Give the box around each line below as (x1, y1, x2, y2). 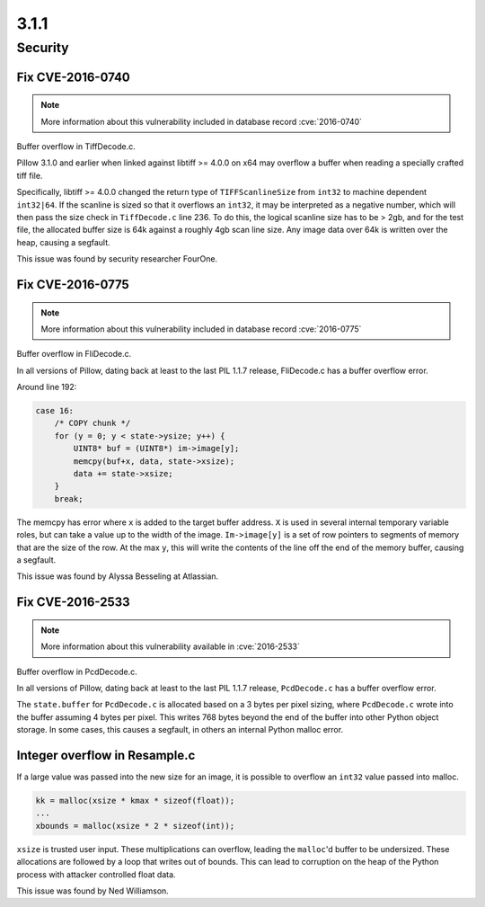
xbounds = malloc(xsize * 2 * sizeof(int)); (35, 821, 235, 831)
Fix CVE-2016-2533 (16, 594, 130, 610)
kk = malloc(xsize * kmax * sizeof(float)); (35, 796, 235, 805)
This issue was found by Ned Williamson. (16, 885, 170, 896)
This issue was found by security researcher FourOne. (16, 253, 218, 264)
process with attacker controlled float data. (16, 868, 176, 880)
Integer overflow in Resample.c (16, 747, 196, 763)
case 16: (35, 405, 75, 416)
